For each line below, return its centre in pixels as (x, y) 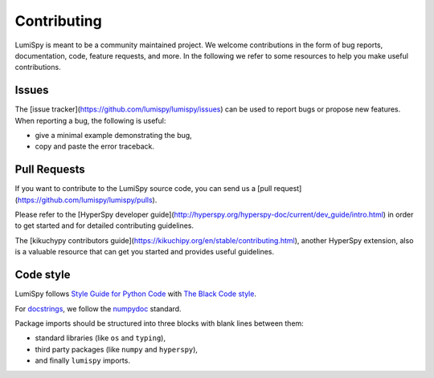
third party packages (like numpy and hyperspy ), (117, 349)
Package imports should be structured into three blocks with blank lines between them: (160, 323)
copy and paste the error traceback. (95, 146)
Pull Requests (50, 170)
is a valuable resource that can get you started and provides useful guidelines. (145, 252)
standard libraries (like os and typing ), (100, 338)
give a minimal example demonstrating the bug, (113, 136)
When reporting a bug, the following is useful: (90, 120)
